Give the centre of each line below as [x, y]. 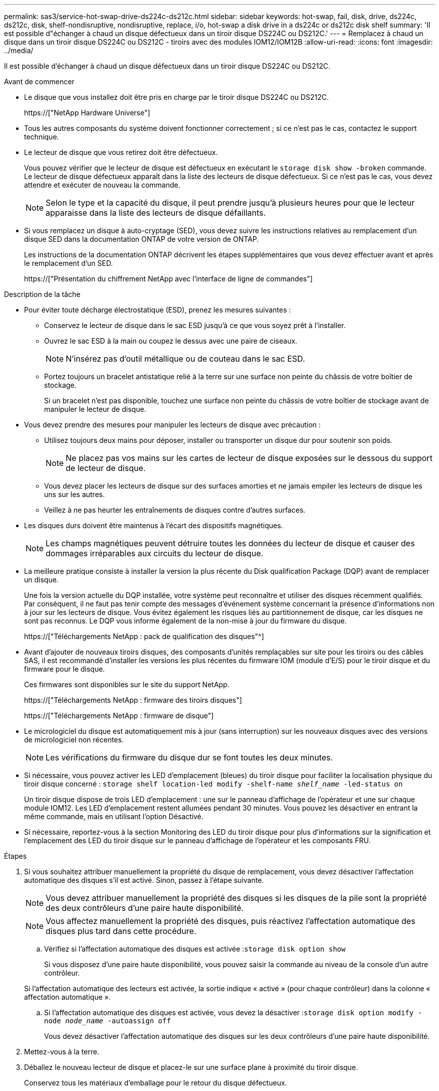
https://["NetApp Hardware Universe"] [87, 113]
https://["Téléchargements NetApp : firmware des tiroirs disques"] [133, 700]
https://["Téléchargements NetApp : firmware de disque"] [119, 716]
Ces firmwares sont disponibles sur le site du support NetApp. [127, 684]
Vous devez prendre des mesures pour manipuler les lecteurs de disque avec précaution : [172, 425]
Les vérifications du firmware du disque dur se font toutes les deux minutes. [189, 757]
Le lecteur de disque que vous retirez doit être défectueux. [121, 152]
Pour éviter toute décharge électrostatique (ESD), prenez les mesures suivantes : [158, 310]
